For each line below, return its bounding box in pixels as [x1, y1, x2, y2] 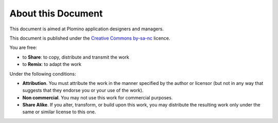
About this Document [9, 8, 103, 19]
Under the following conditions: [9, 71, 77, 77]
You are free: [9, 44, 37, 51]
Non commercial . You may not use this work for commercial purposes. [22, 94, 173, 100]
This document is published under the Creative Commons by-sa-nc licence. [9, 35, 170, 41]
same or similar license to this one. [22, 109, 96, 115]
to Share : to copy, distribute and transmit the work [22, 54, 130, 60]
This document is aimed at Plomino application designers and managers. [9, 26, 164, 32]
